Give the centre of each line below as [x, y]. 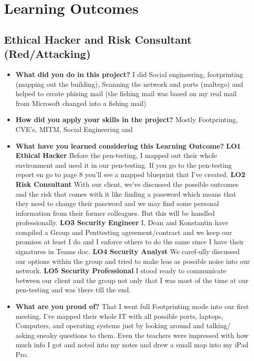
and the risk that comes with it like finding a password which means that [126, 193]
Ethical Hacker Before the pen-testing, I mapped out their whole [116, 155]
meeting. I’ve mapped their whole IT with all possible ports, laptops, [119, 316]
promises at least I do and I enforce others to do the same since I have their [130, 242]
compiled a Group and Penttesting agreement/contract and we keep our [124, 232]
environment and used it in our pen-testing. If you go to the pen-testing [124, 165]
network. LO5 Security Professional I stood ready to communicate [121, 271]
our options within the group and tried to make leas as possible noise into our [133, 261]
